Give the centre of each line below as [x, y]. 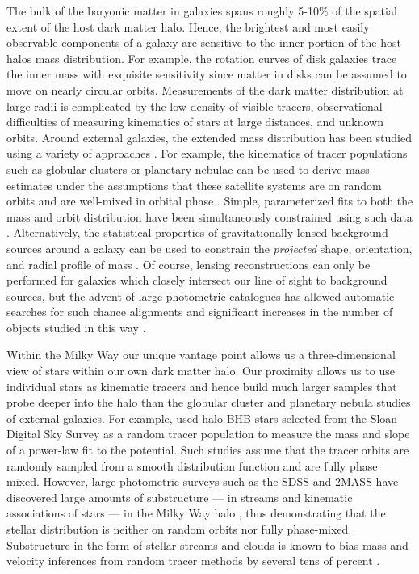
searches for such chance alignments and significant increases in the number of [200, 312]
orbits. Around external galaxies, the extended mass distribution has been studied [209, 137]
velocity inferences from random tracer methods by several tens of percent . [193, 561]
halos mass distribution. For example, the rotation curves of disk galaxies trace [202, 58]
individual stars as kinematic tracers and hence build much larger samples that [202, 386]
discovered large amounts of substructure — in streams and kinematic [180, 497]
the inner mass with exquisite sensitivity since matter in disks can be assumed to [207, 74]
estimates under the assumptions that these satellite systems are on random [194, 185]
